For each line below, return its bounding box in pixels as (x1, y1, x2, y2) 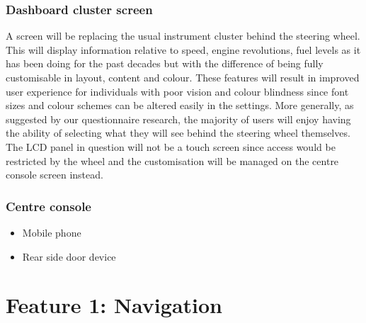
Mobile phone (22, 225, 81, 239)
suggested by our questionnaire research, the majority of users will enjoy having (6, 111, 351, 126)
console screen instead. (6, 167, 103, 182)
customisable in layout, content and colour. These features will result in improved (6, 70, 360, 84)
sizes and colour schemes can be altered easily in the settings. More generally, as (6, 98, 354, 113)
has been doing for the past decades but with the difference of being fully (6, 56, 324, 71)
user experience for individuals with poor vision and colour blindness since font (6, 84, 349, 98)
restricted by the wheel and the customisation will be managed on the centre (6, 153, 339, 168)
